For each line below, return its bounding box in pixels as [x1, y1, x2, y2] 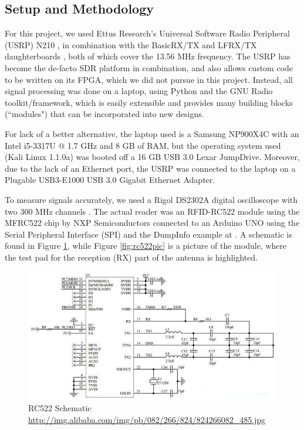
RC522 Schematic [28, 402, 92, 414]
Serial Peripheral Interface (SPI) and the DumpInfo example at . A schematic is [5, 228, 292, 240]
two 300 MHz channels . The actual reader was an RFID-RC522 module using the [5, 205, 300, 217]
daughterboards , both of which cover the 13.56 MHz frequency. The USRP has [5, 50, 291, 62]
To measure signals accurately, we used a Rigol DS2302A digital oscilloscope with [5, 193, 298, 205]
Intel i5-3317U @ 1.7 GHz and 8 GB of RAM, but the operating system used [5, 139, 281, 151]
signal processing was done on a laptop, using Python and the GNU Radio [5, 85, 273, 97]
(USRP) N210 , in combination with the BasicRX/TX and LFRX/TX [5, 38, 257, 51]
